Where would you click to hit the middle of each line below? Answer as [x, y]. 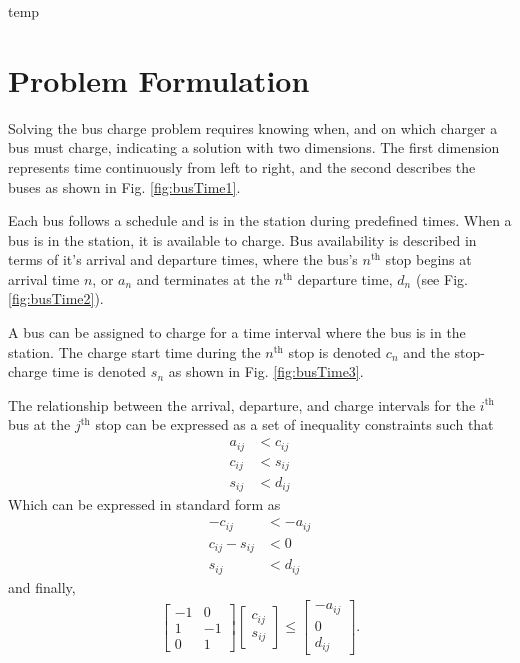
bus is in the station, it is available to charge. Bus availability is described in [242, 239]
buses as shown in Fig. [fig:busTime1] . [124, 186]
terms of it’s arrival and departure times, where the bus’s [183, 259]
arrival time [44, 278]
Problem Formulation [159, 79]
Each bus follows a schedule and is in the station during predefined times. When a [260, 220]
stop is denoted [335, 351]
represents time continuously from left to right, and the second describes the [242, 166]
